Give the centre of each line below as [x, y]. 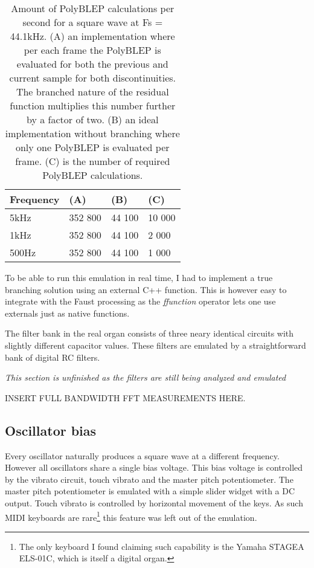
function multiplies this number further [93, 105]
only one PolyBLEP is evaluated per [92, 147]
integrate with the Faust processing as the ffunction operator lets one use [140, 301]
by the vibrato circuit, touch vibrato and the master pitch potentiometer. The [149, 479]
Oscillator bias [51, 430]
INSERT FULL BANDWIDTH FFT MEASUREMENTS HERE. [125, 397]
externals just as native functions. [67, 313]
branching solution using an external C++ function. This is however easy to [146, 289]
